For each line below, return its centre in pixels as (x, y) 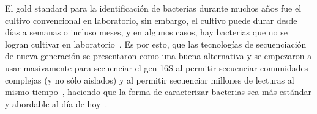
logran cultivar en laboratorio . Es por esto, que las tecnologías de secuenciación (156, 44)
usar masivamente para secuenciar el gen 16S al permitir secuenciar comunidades (157, 67)
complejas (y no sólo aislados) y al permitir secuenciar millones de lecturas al (150, 80)
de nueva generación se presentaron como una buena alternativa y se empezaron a (158, 56)
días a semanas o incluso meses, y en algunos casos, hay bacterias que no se (147, 32)
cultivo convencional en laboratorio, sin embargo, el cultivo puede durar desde (151, 20)
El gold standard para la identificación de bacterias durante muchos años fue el (153, 8)
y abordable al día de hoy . (56, 103)
